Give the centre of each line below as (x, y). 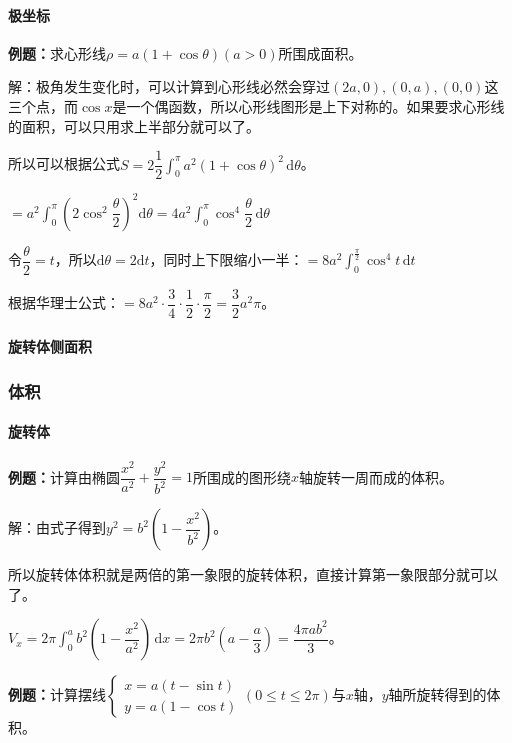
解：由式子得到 (57, 527)
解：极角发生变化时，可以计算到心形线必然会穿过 (169, 86)
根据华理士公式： (64, 302)
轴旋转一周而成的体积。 (376, 476)
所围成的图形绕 (242, 476)
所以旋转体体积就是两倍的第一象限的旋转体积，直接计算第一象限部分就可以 (253, 574)
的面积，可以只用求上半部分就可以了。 (134, 125)
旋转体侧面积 (50, 346)
